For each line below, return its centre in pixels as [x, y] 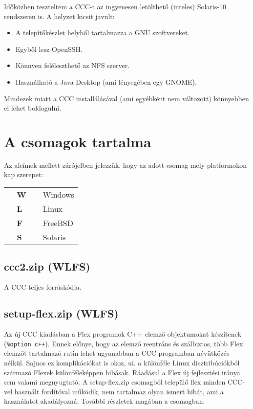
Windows [58, 195]
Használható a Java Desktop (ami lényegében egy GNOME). [106, 81]
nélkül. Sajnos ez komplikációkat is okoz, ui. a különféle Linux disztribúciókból [122, 362]
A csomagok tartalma [78, 141]
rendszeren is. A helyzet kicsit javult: [59, 16]
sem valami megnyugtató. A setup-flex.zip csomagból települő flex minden [115, 382]
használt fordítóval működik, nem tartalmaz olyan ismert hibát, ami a [119, 391]
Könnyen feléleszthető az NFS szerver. [73, 65]
